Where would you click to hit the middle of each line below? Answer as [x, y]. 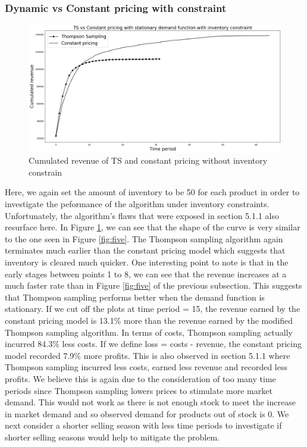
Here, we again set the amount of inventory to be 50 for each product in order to [152, 192]
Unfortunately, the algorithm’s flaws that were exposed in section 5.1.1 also [142, 215]
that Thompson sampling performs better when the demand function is [135, 297]
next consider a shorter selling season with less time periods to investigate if [143, 425]
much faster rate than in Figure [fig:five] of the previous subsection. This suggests [153, 285]
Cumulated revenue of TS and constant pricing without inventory [148, 160]
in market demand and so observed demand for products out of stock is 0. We [147, 413]
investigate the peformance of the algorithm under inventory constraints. [137, 204]
